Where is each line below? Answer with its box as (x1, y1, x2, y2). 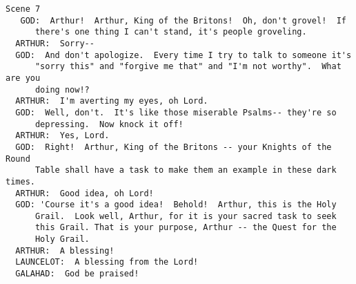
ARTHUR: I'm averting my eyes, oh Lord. (15, 96, 208, 106)
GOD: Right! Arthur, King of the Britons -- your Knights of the (15, 142, 332, 152)
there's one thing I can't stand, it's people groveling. (34, 27, 307, 37)
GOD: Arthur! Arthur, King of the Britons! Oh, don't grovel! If (20, 15, 346, 26)
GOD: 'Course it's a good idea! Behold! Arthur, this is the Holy (15, 200, 337, 210)
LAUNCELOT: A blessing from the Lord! (15, 257, 199, 267)
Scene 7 (6, 4, 41, 14)
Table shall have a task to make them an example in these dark (34, 165, 337, 176)
